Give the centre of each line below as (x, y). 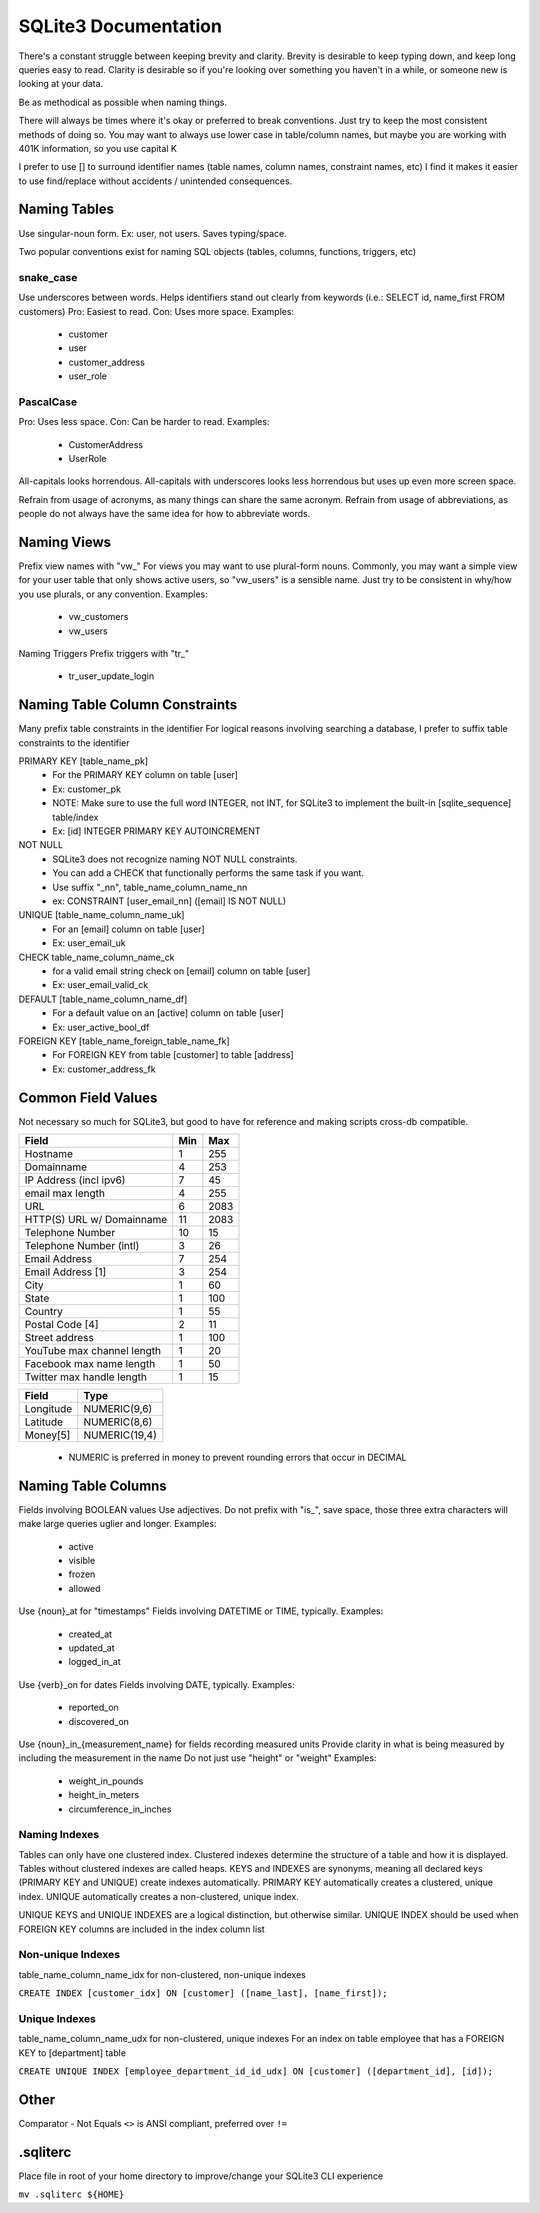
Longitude (48, 1408)
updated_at (91, 1648)
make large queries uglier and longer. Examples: (117, 1524)
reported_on (93, 1707)
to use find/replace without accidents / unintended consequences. (155, 181)
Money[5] (47, 1435)
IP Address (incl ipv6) (75, 1180)
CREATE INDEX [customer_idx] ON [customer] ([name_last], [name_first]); (203, 1993)
